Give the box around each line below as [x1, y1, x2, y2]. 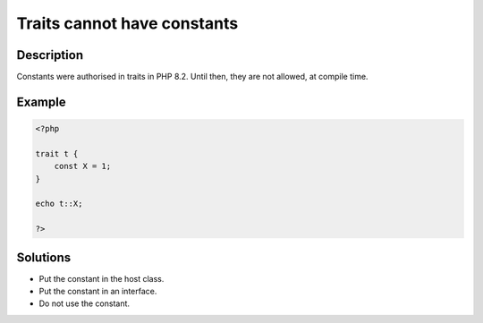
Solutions [16, 250, 72, 265]
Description [16, 47, 84, 63]
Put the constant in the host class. [38, 273, 165, 284]
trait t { [35, 149, 79, 158]
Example [16, 94, 66, 109]
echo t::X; [35, 199, 83, 209]
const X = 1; [54, 161, 112, 172]
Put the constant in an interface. [38, 286, 157, 297]
